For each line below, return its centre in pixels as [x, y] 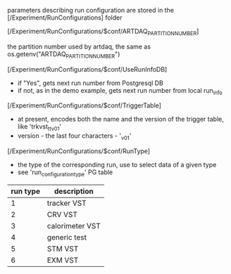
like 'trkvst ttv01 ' [39, 128]
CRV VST [62, 214]
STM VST [63, 249]
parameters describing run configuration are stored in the [91, 10]
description [74, 191]
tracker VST [67, 203]
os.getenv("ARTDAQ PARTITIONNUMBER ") [64, 54]
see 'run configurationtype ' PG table [65, 173]
